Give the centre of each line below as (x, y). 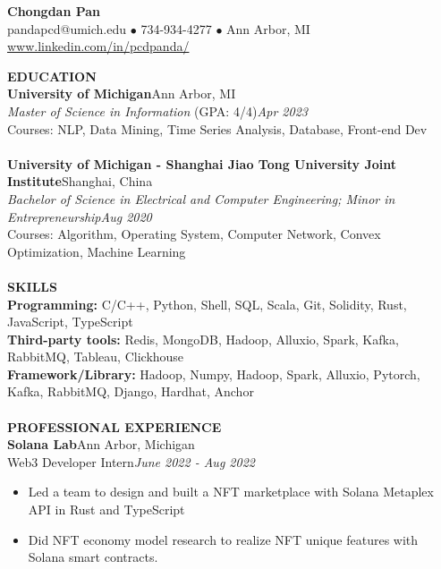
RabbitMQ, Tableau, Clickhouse (96, 357)
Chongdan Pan (54, 11)
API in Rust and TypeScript (106, 510)
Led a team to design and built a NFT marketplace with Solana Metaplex (231, 492)
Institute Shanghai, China (80, 181)
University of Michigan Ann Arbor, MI (122, 93)
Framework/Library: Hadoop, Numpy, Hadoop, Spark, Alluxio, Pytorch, (214, 374)
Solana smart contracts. (93, 557)
